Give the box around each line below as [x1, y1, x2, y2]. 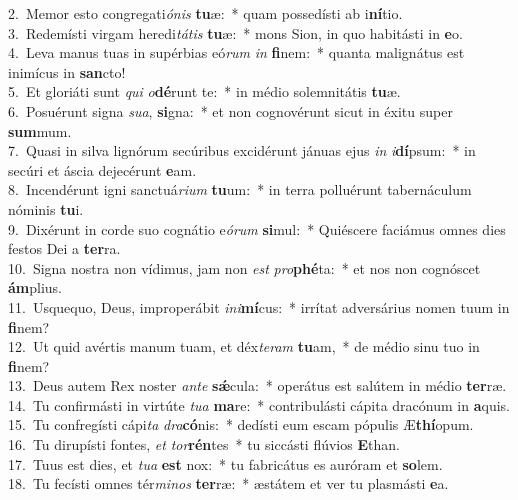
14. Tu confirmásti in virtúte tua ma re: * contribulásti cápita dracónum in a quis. [8, 394, 510, 415]
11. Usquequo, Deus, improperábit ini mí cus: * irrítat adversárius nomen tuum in [8, 296, 510, 317]
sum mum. [8, 120, 72, 141]
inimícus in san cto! [8, 61, 126, 82]
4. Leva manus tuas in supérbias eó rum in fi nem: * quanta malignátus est [8, 42, 465, 63]
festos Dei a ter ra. [8, 238, 121, 259]
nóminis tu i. [8, 198, 84, 219]
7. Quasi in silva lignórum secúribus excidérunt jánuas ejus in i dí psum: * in [8, 140, 476, 161]
